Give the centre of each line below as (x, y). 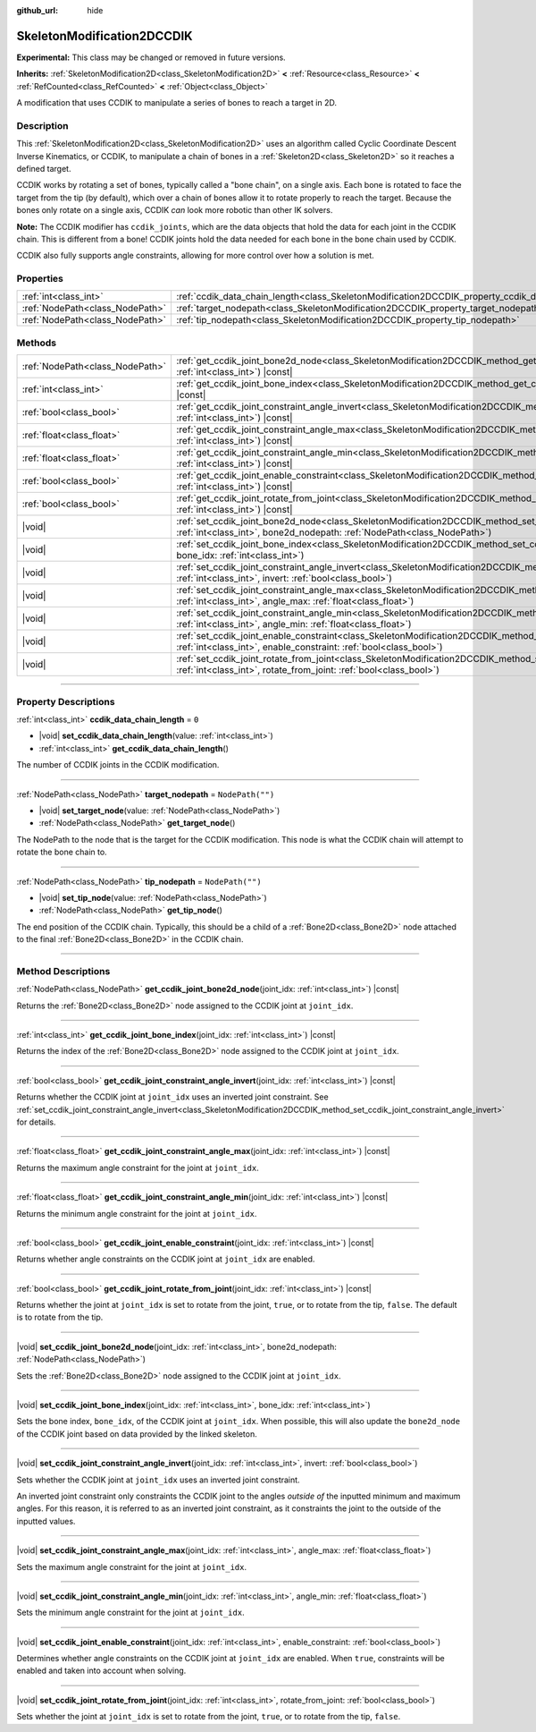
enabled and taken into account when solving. (101, 1671)
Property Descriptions (66, 701)
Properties (40, 279)
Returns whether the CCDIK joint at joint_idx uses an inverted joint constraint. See (173, 1097)
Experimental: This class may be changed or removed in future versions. (151, 57)
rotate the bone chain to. (62, 852)
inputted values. (46, 1521)
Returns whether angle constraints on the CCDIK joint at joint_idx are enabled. (166, 1259)
